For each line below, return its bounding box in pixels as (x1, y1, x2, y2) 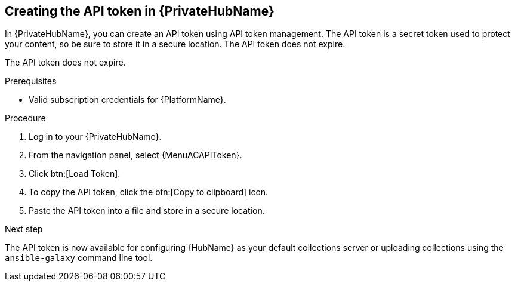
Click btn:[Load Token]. (29, 168, 121, 179)
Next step (5, 224, 43, 235)
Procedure (5, 113, 46, 124)
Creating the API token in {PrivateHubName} (5, 4, 275, 19)
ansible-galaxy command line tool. (5, 253, 153, 263)
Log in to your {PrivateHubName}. (29, 131, 162, 142)
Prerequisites (5, 76, 57, 87)
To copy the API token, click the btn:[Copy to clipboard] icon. (29, 187, 269, 198)
